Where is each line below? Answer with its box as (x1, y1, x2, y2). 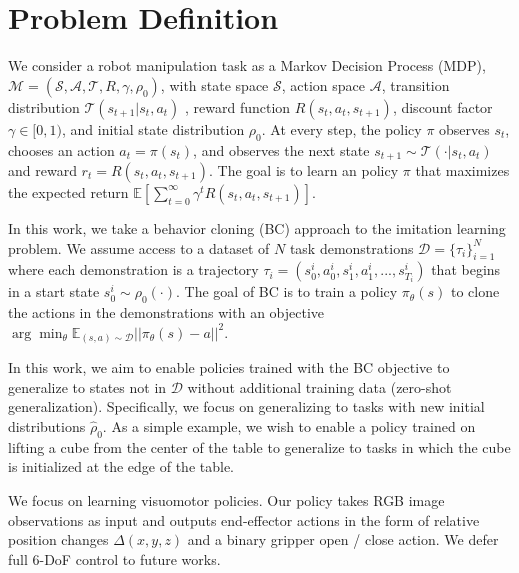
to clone (450, 281, 500, 302)
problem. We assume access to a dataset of (8, 237, 270, 258)
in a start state (8, 281, 100, 302)
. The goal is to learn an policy (209, 159, 399, 180)
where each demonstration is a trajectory (8, 259, 259, 280)
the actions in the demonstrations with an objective (8, 302, 325, 323)
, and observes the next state (193, 139, 370, 160)
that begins (431, 259, 501, 280)
